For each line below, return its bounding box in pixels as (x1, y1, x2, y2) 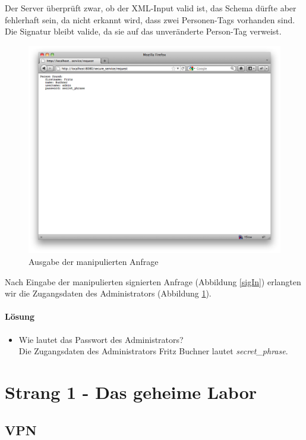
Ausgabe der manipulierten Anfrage (29, 255, 159, 268)
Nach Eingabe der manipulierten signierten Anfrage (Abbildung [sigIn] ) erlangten (5, 275, 301, 288)
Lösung (5, 310, 35, 323)
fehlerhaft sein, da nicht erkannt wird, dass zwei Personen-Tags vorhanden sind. (5, 13, 295, 26)
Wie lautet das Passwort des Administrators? (18, 333, 184, 345)
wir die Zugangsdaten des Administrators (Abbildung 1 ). (5, 287, 212, 299)
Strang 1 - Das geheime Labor (5, 379, 257, 404)
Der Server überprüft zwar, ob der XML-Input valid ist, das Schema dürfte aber (5, 2, 296, 14)
